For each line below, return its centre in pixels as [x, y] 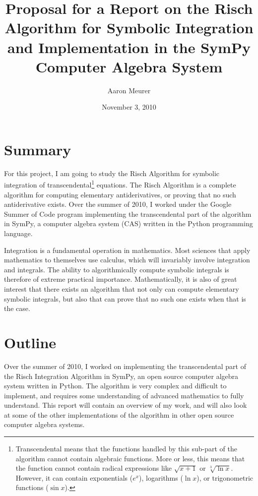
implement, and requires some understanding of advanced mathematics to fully [124, 395]
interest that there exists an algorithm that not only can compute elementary [122, 289]
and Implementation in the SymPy [129, 47]
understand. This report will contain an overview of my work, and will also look [126, 405]
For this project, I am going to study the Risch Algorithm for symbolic [112, 173]
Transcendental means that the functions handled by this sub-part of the [126, 449]
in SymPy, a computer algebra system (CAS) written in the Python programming [129, 223]
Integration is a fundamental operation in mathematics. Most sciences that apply [127, 250]
